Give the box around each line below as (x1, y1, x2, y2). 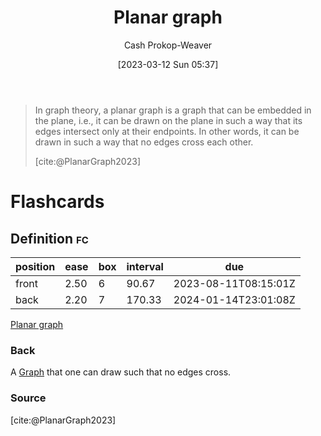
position (15, 259, 56, 273)
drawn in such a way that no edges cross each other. (34, 136, 254, 148)
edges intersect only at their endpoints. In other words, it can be (34, 125, 300, 137)
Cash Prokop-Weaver (123, 39, 213, 51)
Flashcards (10, 191, 105, 213)
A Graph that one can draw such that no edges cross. (10, 366, 232, 378)
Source (10, 391, 47, 405)
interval (126, 259, 164, 273)
